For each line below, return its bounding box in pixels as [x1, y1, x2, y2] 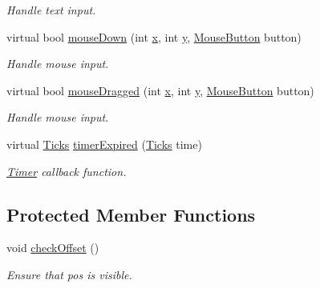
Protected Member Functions [6, 202, 256, 226]
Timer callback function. [6, 162, 127, 179]
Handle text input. [6, 2, 96, 18]
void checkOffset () [6, 239, 99, 256]
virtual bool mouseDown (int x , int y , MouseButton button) [6, 28, 302, 45]
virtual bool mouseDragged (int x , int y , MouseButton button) [6, 82, 314, 98]
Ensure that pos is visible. [6, 266, 132, 282]
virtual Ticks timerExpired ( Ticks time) [6, 135, 202, 152]
